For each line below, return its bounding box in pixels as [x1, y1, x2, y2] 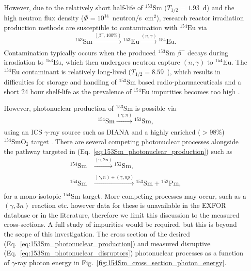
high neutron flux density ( [4, 13, 84, 23]
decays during [187, 47, 229, 57]
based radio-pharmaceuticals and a [138, 77, 241, 87]
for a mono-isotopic [4, 190, 61, 201]
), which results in [167, 67, 221, 77]
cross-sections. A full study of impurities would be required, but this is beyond [4, 219, 237, 229]
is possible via [135, 102, 176, 113]
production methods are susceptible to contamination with [4, 22, 178, 33]
